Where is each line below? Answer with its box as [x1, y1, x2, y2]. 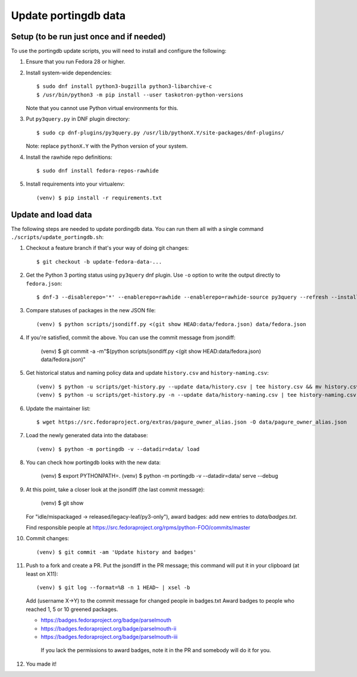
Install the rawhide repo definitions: [26, 153, 112, 161]
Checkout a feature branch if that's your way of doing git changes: [26, 245, 189, 252]
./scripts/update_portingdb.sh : [11, 234, 104, 241]
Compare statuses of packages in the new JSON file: [26, 307, 156, 314]
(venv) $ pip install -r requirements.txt [36, 194, 162, 201]
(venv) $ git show [40, 500, 84, 507]
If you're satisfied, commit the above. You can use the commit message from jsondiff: [26, 334, 236, 341]
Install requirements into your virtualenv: [26, 180, 125, 187]
